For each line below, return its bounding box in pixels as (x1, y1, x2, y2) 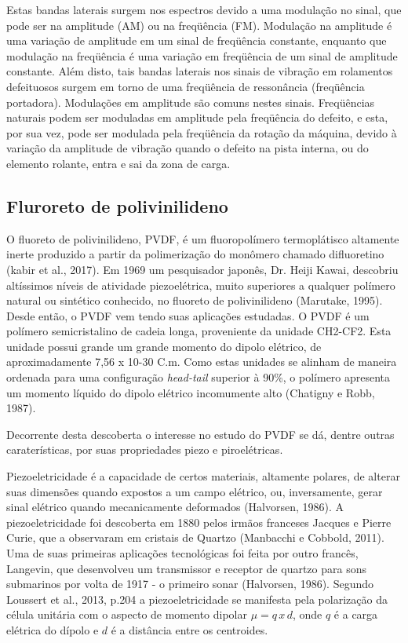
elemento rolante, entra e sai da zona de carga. (6, 155, 231, 171)
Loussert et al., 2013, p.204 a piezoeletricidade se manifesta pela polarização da (6, 590, 388, 607)
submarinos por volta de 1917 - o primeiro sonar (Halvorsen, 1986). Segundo (6, 575, 374, 592)
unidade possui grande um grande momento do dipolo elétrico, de (6, 338, 322, 354)
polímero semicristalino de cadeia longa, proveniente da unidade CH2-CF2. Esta (6, 323, 392, 339)
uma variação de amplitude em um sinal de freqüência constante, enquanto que (6, 32, 387, 49)
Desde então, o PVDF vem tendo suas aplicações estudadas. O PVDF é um (6, 307, 370, 323)
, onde (292, 606, 322, 623)
